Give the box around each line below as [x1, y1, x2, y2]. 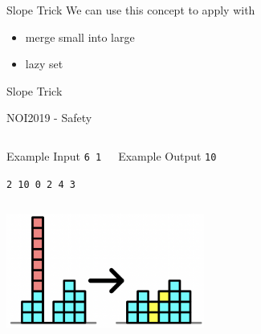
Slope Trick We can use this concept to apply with [6, 2, 255, 18]
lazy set [25, 55, 63, 72]
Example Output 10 [118, 147, 217, 164]
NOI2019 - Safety [6, 109, 92, 126]
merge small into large [25, 28, 135, 45]
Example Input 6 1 [6, 147, 102, 164]
